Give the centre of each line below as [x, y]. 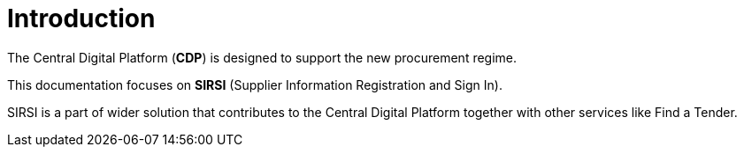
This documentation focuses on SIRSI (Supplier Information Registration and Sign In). [255, 84]
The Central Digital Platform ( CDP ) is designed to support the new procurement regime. [262, 57]
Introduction [81, 18]
